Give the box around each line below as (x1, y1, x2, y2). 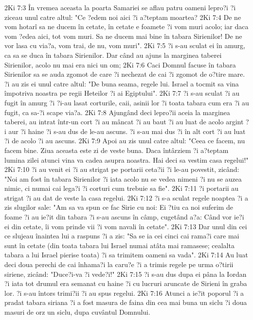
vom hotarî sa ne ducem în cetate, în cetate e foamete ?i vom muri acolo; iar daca (4, 21, 249, 32)
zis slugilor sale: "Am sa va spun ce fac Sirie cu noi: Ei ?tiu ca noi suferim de (4, 202, 233, 212)
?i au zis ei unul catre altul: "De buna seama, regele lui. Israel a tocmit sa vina (4, 78, 239, 88)
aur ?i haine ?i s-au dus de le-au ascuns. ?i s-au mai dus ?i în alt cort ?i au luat (8, 126, 246, 136)
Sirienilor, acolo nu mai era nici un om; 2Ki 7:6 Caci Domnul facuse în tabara (4, 59, 236, 69)
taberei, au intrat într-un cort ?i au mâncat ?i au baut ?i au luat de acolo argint (4, 117, 244, 127)
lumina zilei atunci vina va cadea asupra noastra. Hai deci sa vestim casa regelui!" (4, 154, 249, 165)
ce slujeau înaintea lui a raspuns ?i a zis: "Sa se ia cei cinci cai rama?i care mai (4, 231, 239, 241)
